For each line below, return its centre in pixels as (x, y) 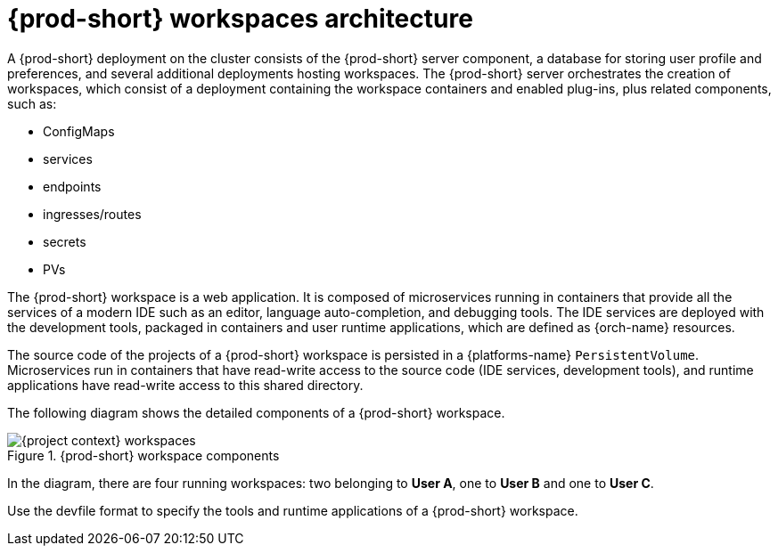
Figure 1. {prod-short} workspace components (143, 455)
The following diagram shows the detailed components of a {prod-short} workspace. (256, 412)
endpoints (72, 186)
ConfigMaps (79, 131)
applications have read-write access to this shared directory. (185, 385)
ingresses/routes (92, 214)
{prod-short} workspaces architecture (240, 19)
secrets (65, 241)
